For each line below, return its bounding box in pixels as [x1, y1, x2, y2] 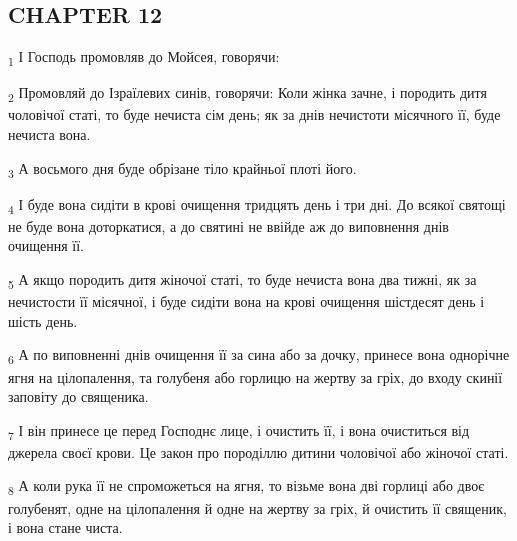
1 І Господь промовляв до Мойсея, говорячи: [8, 46, 280, 69]
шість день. [8, 310, 78, 331]
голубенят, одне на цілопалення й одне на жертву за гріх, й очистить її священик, [8, 497, 507, 518]
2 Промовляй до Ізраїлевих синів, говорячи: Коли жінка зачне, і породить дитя [8, 82, 487, 106]
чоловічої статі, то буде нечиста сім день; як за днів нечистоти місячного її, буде [8, 104, 501, 125]
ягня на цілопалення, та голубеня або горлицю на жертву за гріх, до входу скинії [8, 366, 503, 387]
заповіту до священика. [8, 386, 149, 407]
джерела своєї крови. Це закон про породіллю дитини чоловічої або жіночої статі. [8, 441, 509, 462]
